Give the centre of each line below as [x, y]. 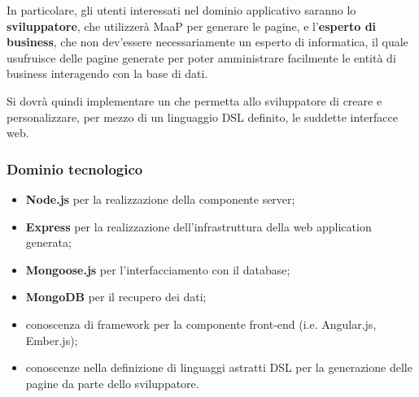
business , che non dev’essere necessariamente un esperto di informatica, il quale [207, 42]
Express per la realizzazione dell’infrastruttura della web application [199, 226]
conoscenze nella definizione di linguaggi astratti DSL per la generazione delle [219, 367]
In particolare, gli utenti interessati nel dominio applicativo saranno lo [181, 10]
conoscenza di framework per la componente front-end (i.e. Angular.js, [201, 324]
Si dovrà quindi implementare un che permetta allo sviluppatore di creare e [194, 100]
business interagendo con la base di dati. [107, 73]
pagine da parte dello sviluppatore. [112, 383]
